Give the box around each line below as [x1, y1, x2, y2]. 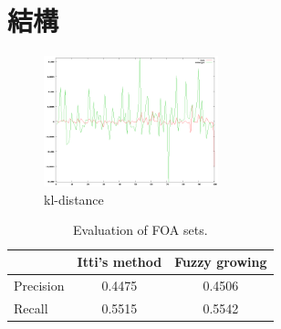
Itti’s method [77, 252, 162, 271]
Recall [14, 298, 48, 317]
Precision [14, 275, 65, 294]
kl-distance [44, 189, 104, 208]
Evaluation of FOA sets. [73, 220, 208, 239]
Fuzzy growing [174, 252, 267, 271]
